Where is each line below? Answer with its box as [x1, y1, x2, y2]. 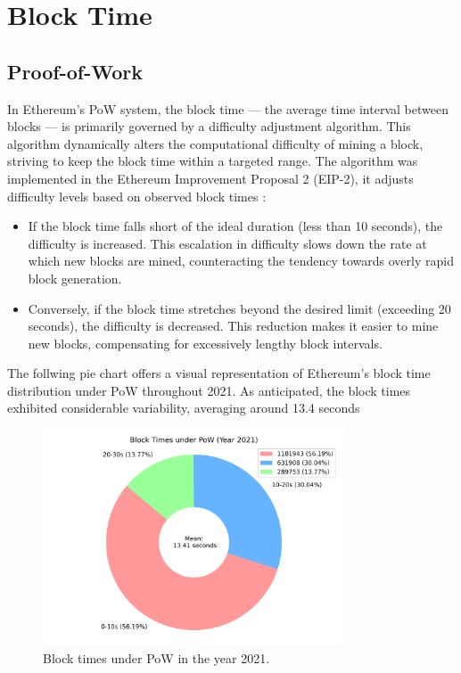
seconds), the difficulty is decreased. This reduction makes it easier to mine [28, 316, 439, 335]
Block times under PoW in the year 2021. [43, 648, 270, 667]
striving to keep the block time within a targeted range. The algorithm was [7, 152, 418, 170]
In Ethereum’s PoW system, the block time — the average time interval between [7, 99, 449, 118]
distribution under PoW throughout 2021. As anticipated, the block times [7, 381, 411, 399]
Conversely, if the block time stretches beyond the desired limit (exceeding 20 [28, 299, 451, 317]
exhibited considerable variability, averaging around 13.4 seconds [7, 398, 360, 417]
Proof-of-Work [7, 57, 143, 85]
